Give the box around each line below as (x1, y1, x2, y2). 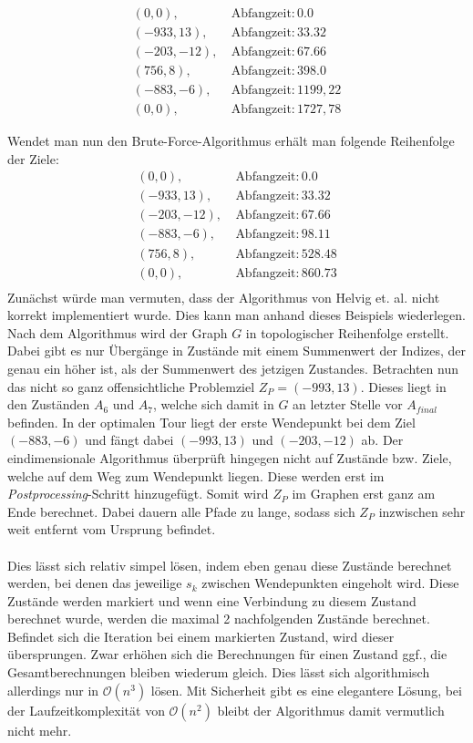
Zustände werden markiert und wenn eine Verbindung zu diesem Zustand (7, 591, 416, 610)
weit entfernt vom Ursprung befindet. (7, 520, 216, 539)
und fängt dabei (85, 430, 174, 449)
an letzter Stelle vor (293, 395, 403, 414)
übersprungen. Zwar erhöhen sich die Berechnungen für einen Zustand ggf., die (7, 645, 447, 664)
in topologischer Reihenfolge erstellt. (245, 323, 449, 342)
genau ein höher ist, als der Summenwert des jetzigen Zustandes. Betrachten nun (7, 358, 458, 377)
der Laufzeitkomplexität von (7, 700, 165, 719)
